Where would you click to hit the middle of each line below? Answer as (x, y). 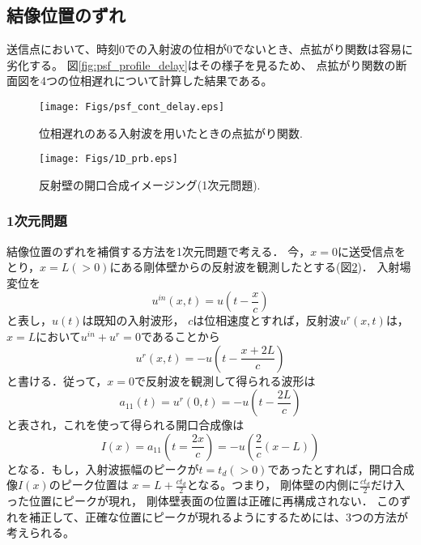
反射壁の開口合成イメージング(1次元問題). (150, 184)
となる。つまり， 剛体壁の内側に (273, 485)
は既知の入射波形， (133, 320)
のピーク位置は (89, 485)
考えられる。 (40, 532)
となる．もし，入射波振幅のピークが (103, 468)
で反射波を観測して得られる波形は (225, 380)
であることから (180, 336)
